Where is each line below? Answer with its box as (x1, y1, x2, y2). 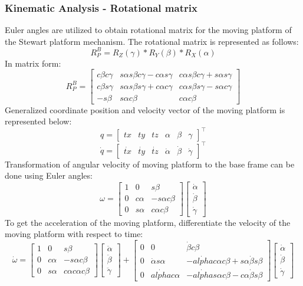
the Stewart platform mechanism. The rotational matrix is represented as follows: (5, 35, 299, 47)
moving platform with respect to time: (5, 228, 143, 240)
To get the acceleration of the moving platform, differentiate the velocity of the (5, 216, 291, 228)
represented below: (5, 115, 72, 127)
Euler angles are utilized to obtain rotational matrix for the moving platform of (5, 24, 292, 36)
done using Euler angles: (5, 169, 93, 182)
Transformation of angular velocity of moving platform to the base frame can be (5, 157, 295, 170)
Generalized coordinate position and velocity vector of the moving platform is (5, 103, 285, 116)
